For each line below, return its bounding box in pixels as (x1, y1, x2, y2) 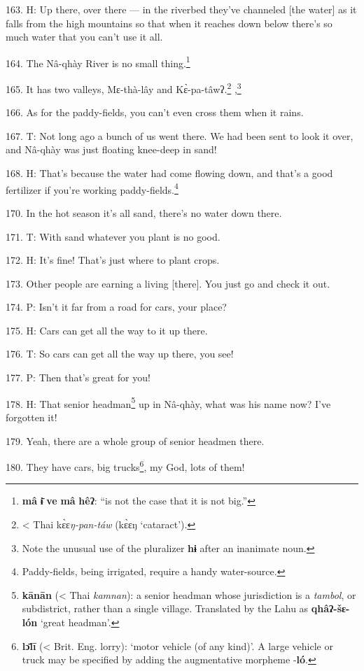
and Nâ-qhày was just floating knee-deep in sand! (6, 142, 217, 157)
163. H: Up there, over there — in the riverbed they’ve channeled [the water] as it (6, 2, 357, 16)
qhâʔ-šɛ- (311, 601, 350, 616)
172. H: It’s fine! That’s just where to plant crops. (6, 253, 220, 267)
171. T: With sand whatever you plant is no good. (6, 229, 220, 243)
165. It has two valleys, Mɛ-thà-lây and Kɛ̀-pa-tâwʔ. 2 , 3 (6, 80, 241, 96)
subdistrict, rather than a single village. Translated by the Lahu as (22, 601, 309, 616)
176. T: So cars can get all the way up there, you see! (6, 346, 234, 361)
